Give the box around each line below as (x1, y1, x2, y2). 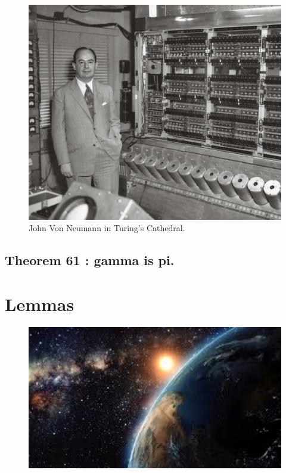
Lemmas (5, 291, 74, 316)
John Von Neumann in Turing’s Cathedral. (29, 222, 185, 234)
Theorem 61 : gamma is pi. (5, 251, 175, 269)
